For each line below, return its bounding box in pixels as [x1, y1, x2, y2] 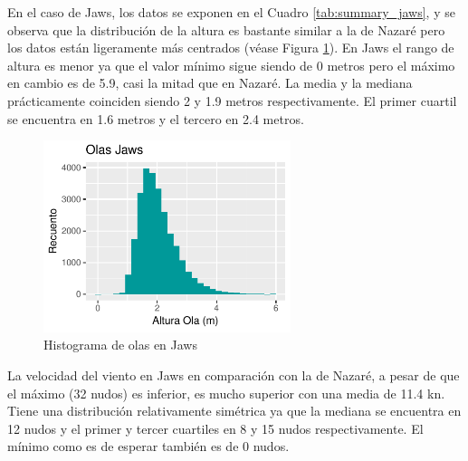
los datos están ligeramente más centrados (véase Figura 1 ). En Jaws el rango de [7, 38, 454, 57]
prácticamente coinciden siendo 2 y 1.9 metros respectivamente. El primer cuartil [7, 91, 457, 110]
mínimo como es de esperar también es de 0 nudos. [7, 437, 290, 456]
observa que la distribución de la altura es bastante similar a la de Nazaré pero [7, 20, 445, 39]
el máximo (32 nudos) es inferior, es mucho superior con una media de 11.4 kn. [7, 383, 445, 402]
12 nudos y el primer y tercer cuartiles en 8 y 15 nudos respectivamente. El [7, 418, 424, 437]
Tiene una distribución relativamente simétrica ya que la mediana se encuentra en [7, 401, 462, 420]
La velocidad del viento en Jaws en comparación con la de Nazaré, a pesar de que [7, 365, 460, 384]
